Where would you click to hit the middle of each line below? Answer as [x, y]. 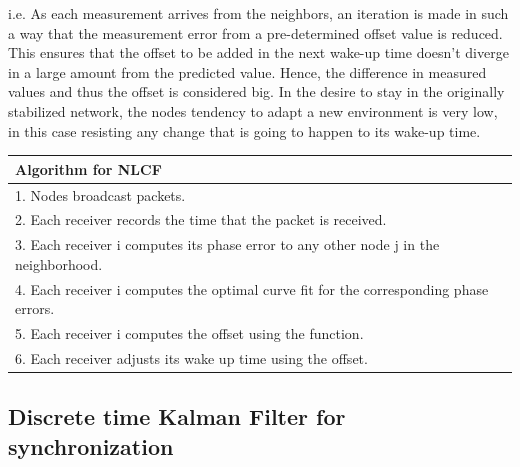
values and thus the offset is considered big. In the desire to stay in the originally [256, 91]
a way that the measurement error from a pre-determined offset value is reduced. [255, 32]
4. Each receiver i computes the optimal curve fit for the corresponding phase [252, 288]
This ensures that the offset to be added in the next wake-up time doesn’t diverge [258, 52]
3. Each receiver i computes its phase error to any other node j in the [227, 244]
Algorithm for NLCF [88, 168]
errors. [35, 308]
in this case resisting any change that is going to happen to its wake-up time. [244, 130]
